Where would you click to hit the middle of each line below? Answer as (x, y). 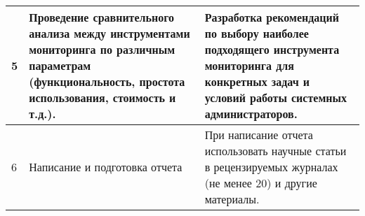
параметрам (60, 65)
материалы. (232, 199)
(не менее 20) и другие (261, 183)
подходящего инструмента (272, 49)
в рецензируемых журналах (271, 167)
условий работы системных (276, 98)
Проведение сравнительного (102, 17)
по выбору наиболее (257, 33)
